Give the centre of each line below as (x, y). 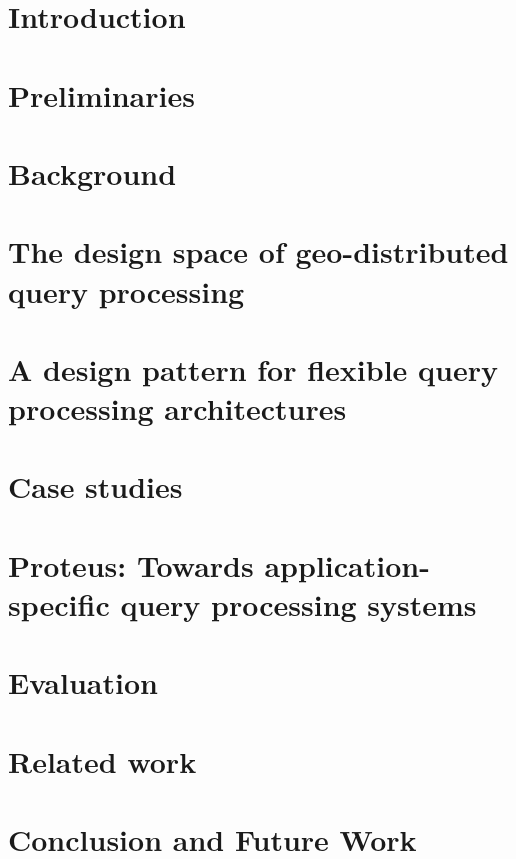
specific (59, 604)
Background (92, 172)
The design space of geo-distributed (258, 251)
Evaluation (83, 682)
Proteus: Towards (131, 564)
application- (347, 564)
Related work (102, 760)
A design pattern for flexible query (253, 368)
